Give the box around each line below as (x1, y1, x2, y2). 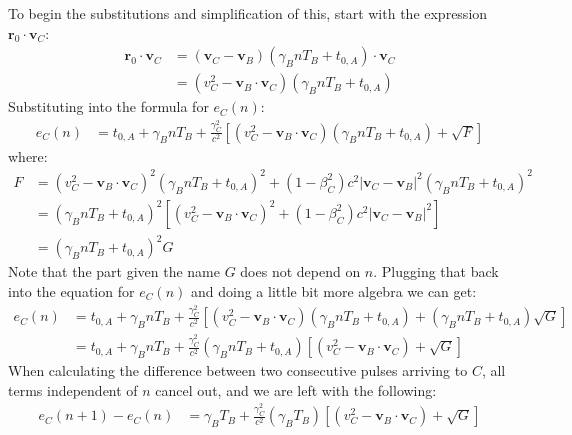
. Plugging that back (373, 261, 499, 282)
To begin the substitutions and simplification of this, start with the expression (8, 3, 488, 23)
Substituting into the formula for (8, 96, 209, 117)
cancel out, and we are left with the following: (155, 379, 437, 400)
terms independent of (8, 379, 138, 400)
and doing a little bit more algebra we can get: (190, 280, 477, 301)
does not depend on (240, 261, 361, 282)
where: (8, 145, 48, 166)
